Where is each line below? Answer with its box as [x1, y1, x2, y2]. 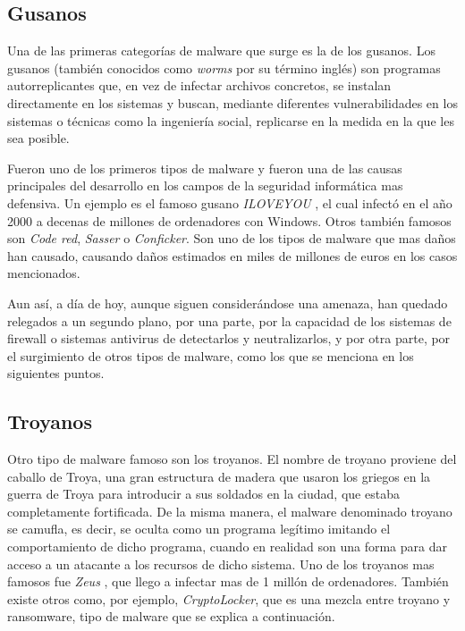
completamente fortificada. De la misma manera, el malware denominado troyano [7, 501, 452, 520]
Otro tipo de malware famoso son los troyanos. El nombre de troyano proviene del [7, 450, 457, 468]
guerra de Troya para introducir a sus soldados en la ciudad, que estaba [7, 484, 400, 503]
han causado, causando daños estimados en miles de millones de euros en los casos [7, 246, 458, 265]
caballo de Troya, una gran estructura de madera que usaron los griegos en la [7, 467, 431, 485]
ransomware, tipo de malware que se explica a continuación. [7, 607, 335, 626]
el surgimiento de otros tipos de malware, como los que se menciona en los [7, 346, 414, 365]
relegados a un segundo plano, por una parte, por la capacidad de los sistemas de [7, 311, 452, 330]
